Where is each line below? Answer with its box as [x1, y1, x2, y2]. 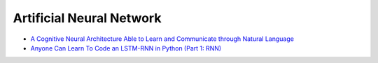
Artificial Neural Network [13, 10, 162, 26]
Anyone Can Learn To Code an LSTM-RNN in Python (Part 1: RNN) [30, 44, 222, 52]
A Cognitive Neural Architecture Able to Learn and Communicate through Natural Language [30, 35, 294, 43]
